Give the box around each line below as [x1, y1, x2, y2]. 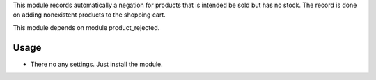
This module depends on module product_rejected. [13, 23, 160, 31]
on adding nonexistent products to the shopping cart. [13, 10, 166, 19]
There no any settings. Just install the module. [30, 60, 163, 68]
